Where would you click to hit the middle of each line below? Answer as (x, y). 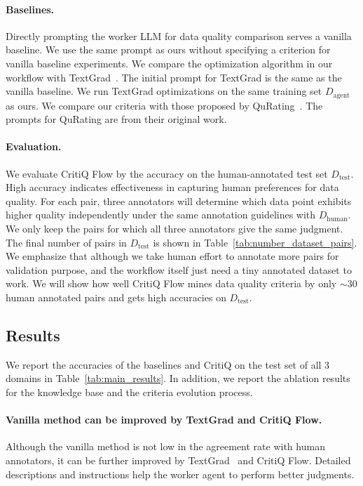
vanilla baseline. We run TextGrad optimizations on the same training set (164, 91)
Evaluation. (34, 146)
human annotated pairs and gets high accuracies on (116, 297)
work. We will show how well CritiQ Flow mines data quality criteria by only (171, 283)
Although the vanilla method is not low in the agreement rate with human (165, 446)
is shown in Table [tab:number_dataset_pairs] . (255, 242)
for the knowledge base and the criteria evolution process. (129, 392)
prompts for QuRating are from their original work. (116, 119)
